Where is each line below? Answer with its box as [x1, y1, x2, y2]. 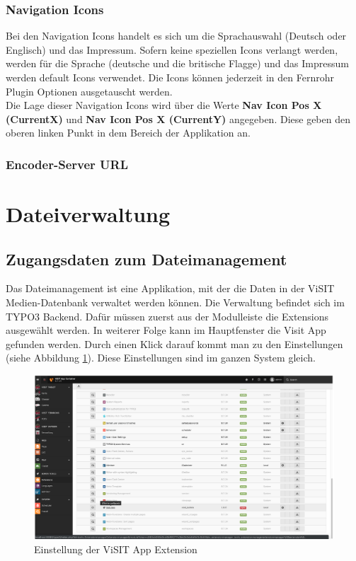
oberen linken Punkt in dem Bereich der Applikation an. [6, 125, 251, 140]
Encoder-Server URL [6, 155, 128, 173]
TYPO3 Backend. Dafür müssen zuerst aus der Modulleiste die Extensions [6, 308, 329, 323]
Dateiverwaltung [6, 199, 171, 228]
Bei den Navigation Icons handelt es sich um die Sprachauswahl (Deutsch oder [6, 28, 347, 43]
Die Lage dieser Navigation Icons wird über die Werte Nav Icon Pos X [6, 98, 322, 112]
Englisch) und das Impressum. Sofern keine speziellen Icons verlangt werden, [6, 42, 338, 57]
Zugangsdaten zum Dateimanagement [6, 248, 287, 270]
